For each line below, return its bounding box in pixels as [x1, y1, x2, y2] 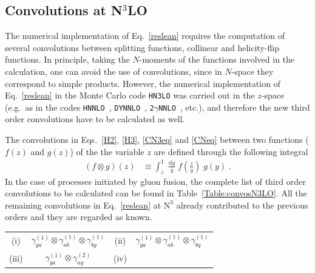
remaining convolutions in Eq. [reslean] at [5, 198, 161, 211]
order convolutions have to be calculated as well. [5, 112, 185, 125]
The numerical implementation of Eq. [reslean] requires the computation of [5, 29, 285, 42]
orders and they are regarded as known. [5, 210, 152, 223]
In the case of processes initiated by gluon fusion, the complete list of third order [5, 175, 306, 187]
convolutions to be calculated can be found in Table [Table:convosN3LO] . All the [5, 187, 307, 199]
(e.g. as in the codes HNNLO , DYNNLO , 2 [5, 100, 154, 113]
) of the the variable [70, 145, 144, 157]
